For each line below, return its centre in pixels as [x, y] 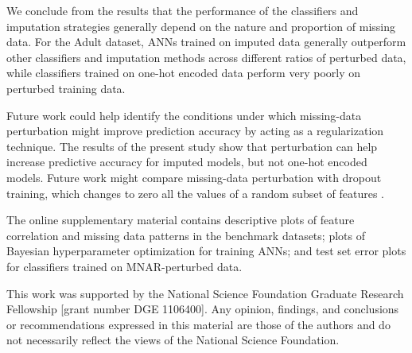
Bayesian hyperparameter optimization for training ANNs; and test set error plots [206, 251]
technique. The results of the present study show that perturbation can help [192, 146]
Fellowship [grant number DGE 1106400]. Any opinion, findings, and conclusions [203, 309]
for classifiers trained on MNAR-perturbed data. [124, 266]
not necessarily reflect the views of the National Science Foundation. [173, 340]
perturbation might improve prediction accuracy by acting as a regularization [195, 131]
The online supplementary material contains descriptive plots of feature [181, 220]
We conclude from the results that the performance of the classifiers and [183, 10]
